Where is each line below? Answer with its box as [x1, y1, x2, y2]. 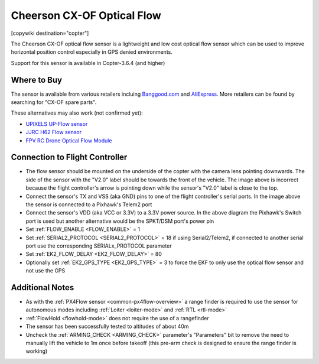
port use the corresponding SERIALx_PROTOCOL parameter [25, 242, 172, 249]
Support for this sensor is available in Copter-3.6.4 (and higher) [11, 59, 165, 66]
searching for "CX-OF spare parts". [11, 99, 97, 106]
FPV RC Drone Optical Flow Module [25, 136, 112, 144]
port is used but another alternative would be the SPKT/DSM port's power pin [25, 217, 214, 225]
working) [25, 347, 48, 355]
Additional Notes [11, 282, 74, 292]
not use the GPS [25, 267, 66, 274]
